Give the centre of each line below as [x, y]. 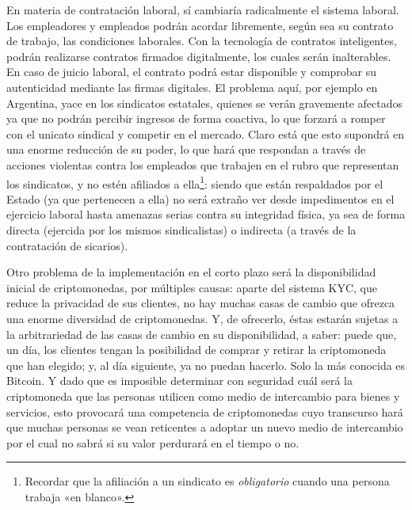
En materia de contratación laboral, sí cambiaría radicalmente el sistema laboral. [203, 10]
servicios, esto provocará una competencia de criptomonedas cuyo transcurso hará [205, 411]
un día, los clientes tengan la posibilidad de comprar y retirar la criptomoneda [196, 350]
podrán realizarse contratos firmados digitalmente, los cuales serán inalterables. [199, 56]
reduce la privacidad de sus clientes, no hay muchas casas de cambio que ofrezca [201, 303]
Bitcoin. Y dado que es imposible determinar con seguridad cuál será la [179, 381]
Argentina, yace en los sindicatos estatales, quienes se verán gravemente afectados [204, 103]
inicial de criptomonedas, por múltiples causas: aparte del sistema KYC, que [192, 287]
